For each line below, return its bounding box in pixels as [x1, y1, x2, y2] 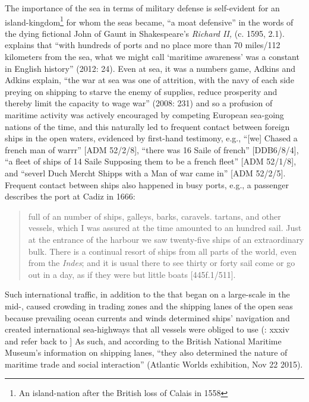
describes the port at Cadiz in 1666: [5, 190, 135, 202]
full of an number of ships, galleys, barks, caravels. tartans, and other [28, 210, 281, 222]
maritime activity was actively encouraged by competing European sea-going [5, 109, 284, 121]
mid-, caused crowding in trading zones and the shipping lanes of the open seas [5, 299, 293, 312]
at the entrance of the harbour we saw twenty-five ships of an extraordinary [28, 233, 304, 245]
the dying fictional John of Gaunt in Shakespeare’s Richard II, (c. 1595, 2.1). [5, 27, 285, 39]
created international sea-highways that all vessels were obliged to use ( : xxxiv [5, 323, 289, 335]
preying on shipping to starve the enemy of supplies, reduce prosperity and [5, 85, 278, 97]
